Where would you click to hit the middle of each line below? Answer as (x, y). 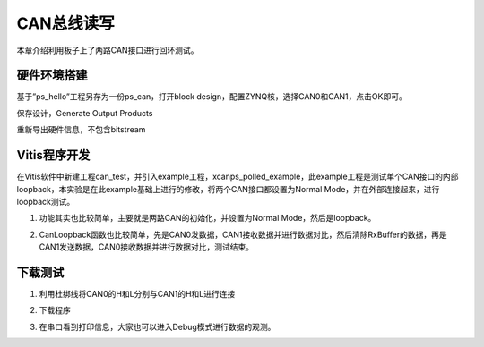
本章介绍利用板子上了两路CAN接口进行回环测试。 (108, 50)
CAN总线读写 (66, 23)
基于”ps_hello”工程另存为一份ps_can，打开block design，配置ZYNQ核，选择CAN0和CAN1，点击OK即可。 (212, 97)
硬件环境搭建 (52, 76)
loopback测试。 (46, 201)
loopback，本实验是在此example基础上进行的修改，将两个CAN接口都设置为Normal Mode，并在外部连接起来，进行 (228, 189)
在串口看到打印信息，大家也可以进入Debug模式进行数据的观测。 (157, 326)
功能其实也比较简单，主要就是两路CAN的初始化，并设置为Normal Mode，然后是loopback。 (207, 218)
